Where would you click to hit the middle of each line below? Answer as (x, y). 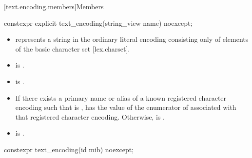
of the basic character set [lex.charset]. (73, 48)
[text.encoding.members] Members (54, 6)
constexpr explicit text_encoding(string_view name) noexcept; (98, 23)
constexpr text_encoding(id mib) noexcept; (69, 149)
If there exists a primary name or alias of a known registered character (121, 97)
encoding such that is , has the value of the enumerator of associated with (126, 107)
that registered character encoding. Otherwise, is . (90, 116)
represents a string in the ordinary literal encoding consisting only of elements (132, 39)
